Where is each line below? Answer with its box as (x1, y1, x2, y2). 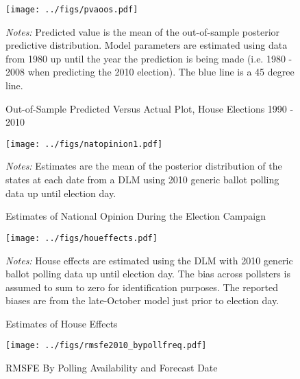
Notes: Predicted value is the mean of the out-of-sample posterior (5, 24, 280, 38)
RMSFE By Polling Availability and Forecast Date (5, 360, 218, 375)
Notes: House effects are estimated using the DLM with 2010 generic (5, 253, 293, 267)
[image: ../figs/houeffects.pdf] (5, 233, 158, 243)
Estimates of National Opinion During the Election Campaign (5, 209, 266, 223)
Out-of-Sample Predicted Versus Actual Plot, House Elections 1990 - (5, 101, 294, 115)
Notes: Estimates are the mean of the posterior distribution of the (5, 159, 282, 173)
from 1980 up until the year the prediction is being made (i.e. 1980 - (5, 51, 292, 65)
